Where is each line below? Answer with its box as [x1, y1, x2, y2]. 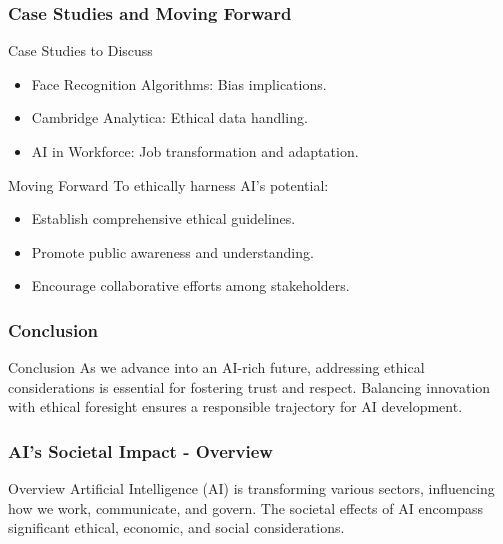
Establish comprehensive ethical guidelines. [31, 208, 296, 229]
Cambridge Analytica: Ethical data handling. [31, 107, 308, 128]
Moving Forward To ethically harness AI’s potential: [8, 174, 329, 195]
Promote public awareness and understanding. [31, 241, 314, 262]
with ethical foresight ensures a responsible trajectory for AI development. [8, 396, 463, 417]
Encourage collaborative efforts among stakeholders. [31, 275, 350, 296]
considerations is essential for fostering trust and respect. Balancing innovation [8, 376, 491, 397]
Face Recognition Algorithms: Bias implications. [31, 73, 327, 94]
